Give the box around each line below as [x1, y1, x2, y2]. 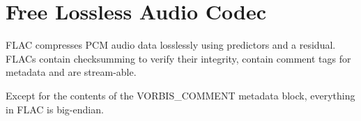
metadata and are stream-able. [6, 65, 137, 79]
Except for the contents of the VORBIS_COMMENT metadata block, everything [6, 88, 355, 102]
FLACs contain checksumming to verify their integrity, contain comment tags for [6, 51, 351, 65]
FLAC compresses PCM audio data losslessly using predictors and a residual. [6, 38, 336, 52]
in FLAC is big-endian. [6, 102, 104, 116]
